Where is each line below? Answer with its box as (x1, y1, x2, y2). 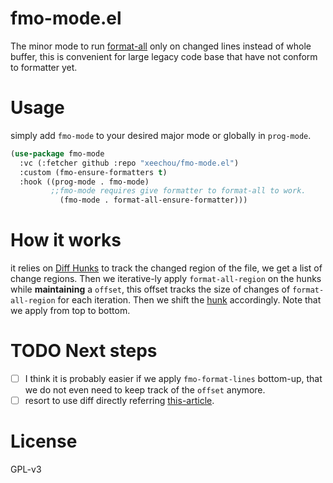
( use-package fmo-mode (10, 148, 105, 159)
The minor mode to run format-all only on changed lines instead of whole (10, 40, 312, 52)
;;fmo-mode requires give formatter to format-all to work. (50, 186, 307, 196)
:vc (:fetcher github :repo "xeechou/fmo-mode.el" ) (19, 158, 240, 168)
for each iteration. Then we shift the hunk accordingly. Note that (57, 294, 322, 306)
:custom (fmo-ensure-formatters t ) (19, 167, 168, 177)
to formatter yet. (10, 61, 78, 73)
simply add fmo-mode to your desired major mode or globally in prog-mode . (10, 129, 312, 141)
